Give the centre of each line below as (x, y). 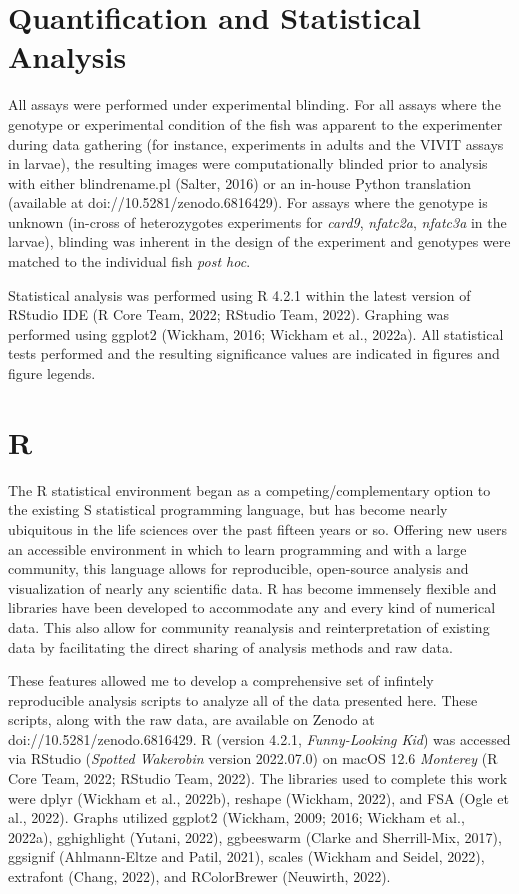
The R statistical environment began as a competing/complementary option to (249, 489)
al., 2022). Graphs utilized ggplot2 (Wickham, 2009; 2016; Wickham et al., (236, 817)
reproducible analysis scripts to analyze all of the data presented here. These (243, 699)
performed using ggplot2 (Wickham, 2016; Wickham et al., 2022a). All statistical (256, 333)
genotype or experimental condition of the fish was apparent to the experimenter (255, 123)
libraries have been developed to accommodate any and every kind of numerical (252, 607)
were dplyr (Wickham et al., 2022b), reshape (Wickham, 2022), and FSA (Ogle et (258, 797)
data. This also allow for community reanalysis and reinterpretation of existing (249, 626)
